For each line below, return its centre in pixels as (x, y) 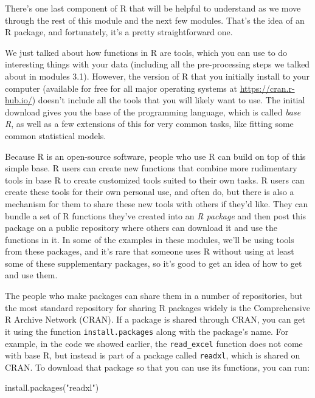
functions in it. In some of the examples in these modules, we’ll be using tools (150, 239)
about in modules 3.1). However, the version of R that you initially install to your (157, 76)
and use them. (31, 275)
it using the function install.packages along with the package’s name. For (147, 331)
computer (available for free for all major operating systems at (121, 88)
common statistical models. (56, 135)
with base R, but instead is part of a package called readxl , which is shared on (153, 355)
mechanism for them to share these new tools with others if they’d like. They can (157, 203)
